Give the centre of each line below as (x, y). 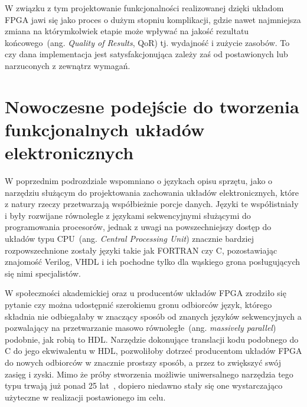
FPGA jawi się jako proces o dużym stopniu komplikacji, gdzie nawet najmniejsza (153, 19)
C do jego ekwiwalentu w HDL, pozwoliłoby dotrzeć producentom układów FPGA (153, 351)
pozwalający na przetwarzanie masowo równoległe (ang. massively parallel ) (141, 328)
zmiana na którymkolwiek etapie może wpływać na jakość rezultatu (127, 31)
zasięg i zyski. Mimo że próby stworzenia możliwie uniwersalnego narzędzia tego (149, 374)
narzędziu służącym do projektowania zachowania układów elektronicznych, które (152, 192)
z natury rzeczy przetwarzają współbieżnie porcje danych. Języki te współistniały (152, 204)
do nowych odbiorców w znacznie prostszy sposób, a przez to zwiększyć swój (143, 362)
